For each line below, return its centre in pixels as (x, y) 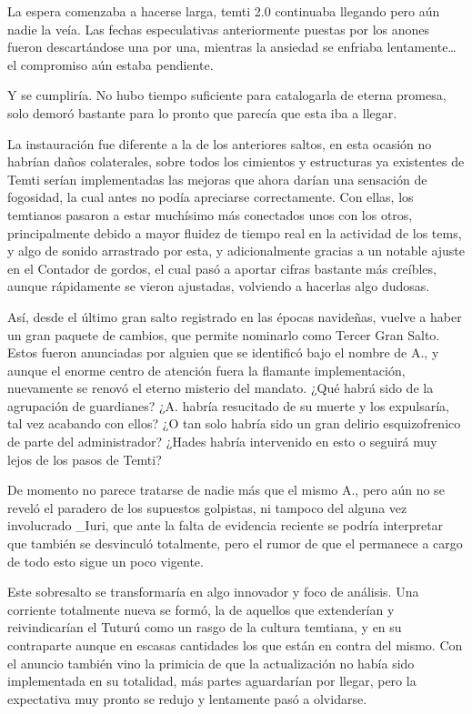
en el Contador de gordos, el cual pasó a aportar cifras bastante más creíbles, (222, 268)
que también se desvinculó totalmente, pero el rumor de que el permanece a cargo (235, 543)
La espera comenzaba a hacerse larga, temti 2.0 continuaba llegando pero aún (224, 11)
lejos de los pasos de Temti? (85, 459)
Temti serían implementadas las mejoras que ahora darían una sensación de (217, 179)
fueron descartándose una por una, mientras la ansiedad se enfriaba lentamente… (232, 47)
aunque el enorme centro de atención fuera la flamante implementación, (206, 370)
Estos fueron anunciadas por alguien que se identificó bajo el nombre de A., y (223, 352)
